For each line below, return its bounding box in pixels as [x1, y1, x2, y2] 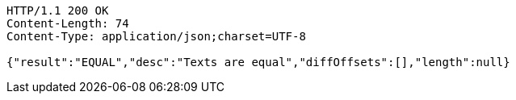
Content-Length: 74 [6, 17, 129, 30]
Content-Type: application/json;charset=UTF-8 [6, 30, 306, 43]
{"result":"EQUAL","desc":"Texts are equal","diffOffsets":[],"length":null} [6, 56, 510, 69]
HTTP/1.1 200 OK [6, 4, 109, 17]
